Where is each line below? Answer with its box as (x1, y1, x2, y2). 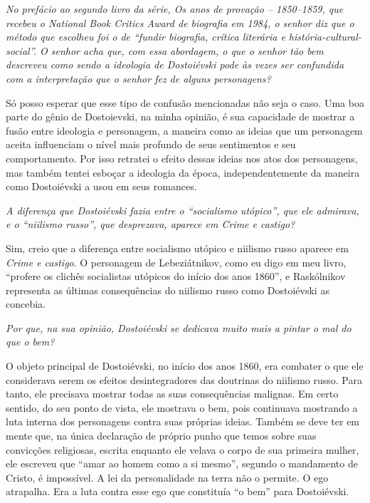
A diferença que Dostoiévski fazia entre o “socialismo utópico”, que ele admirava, (6, 202, 359, 217)
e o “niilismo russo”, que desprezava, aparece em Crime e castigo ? (6, 217, 295, 232)
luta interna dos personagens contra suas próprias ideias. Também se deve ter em (6, 414, 360, 429)
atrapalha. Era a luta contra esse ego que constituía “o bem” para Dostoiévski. (6, 484, 349, 499)
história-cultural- (288, 29, 361, 44)
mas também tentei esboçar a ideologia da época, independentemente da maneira (6, 165, 360, 180)
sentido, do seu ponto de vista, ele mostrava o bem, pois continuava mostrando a (6, 400, 358, 415)
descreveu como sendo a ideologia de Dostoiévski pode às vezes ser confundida (6, 57, 344, 72)
